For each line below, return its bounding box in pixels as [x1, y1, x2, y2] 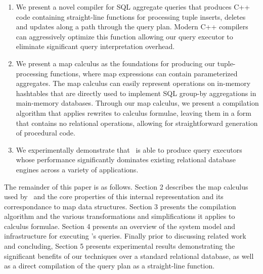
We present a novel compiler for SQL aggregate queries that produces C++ [16, 2, 250, 12]
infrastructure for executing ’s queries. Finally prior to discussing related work [4, 231, 246, 241]
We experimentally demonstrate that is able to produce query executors [16, 144, 242, 155]
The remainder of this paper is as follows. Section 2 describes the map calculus [4, 181, 248, 192]
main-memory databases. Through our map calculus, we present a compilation [16, 98, 259, 108]
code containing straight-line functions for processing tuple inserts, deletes [16, 11, 246, 22]
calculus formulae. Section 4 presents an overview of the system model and [4, 220, 236, 231]
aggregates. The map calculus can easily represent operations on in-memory [16, 78, 251, 88]
